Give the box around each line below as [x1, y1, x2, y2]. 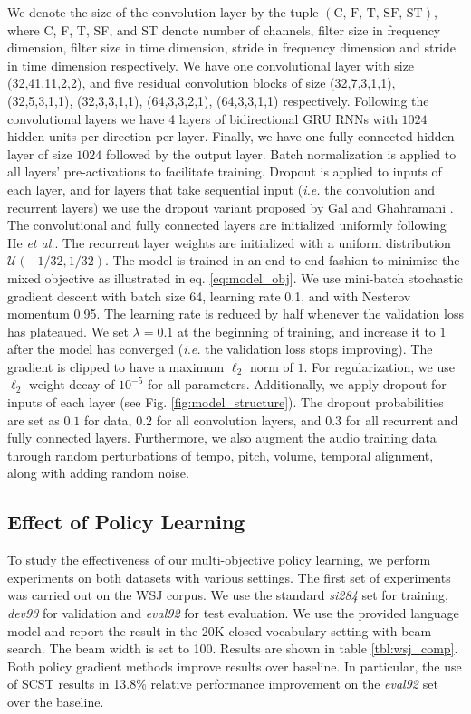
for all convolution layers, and [156, 410, 322, 429]
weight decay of [28, 375, 115, 394]
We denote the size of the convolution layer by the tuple [7, 3, 319, 21]
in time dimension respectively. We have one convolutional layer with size [7, 55, 415, 74]
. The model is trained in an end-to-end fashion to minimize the [105, 251, 460, 270]
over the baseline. [7, 691, 104, 710]
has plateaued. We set [7, 321, 129, 340]
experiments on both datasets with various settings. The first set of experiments [7, 567, 451, 586]
